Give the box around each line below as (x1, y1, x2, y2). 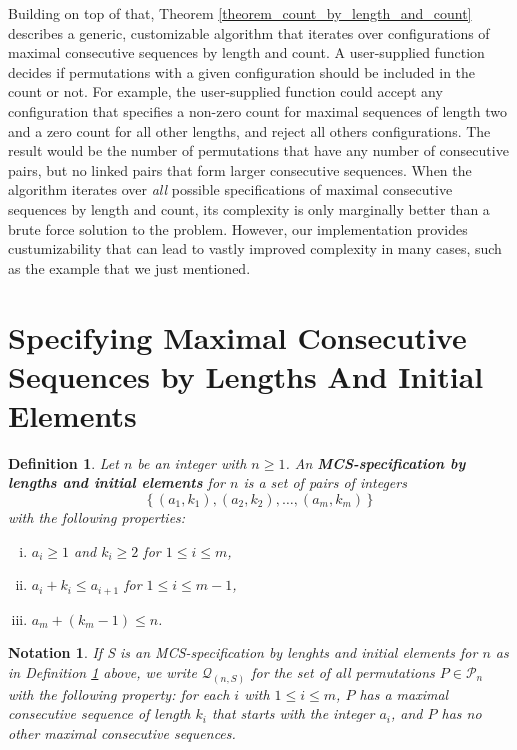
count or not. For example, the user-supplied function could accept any (8, 81, 443, 102)
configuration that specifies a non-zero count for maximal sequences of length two (8, 100, 507, 121)
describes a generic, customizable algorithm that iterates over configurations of (8, 22, 490, 43)
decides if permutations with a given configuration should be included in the (8, 61, 476, 82)
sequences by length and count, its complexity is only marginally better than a (8, 198, 490, 219)
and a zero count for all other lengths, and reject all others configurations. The (8, 120, 491, 141)
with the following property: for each (8, 683, 230, 704)
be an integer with (137, 452, 247, 473)
